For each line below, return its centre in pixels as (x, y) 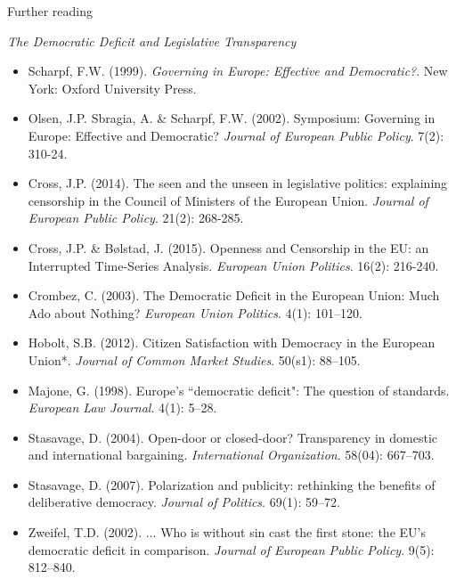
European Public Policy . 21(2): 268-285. (136, 218)
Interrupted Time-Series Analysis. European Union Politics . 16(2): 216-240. (233, 265)
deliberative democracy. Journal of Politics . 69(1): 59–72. (184, 502)
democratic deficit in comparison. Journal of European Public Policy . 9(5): (231, 549)
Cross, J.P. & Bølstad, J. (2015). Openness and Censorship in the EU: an (228, 247)
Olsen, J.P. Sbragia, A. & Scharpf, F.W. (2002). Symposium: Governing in (232, 118)
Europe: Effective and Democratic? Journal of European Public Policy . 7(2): (236, 135)
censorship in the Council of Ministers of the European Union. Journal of (228, 200)
